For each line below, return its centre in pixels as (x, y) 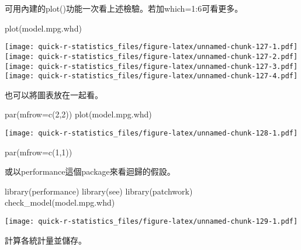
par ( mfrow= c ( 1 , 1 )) (39, 152)
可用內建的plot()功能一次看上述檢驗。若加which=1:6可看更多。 (124, 8)
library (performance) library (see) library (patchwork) (99, 191)
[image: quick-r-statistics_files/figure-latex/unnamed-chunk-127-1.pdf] (151, 47)
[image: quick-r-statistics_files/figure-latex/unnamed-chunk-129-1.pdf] (151, 222)
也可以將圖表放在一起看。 (54, 94)
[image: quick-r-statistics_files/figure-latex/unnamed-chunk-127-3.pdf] (151, 66)
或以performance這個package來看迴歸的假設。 (90, 171)
